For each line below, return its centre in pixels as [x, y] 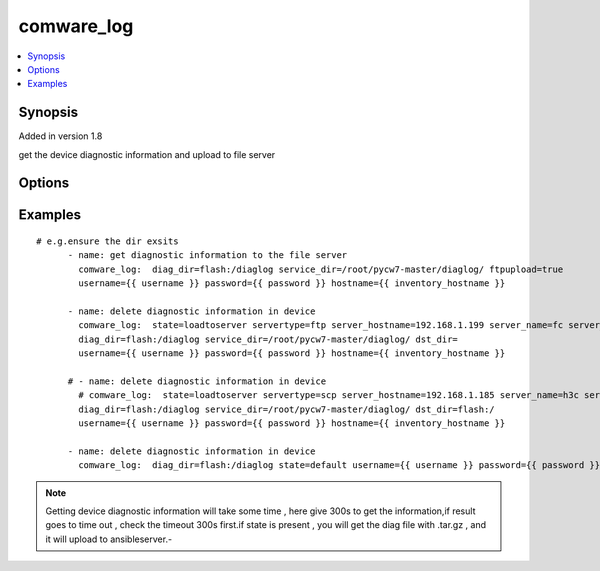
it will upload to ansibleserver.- [109, 539]
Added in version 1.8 [60, 136]
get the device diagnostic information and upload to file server [147, 154]
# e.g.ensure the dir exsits [107, 241]
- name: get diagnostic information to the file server [207, 255]
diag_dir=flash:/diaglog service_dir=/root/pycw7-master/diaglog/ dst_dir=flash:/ [286, 409]
